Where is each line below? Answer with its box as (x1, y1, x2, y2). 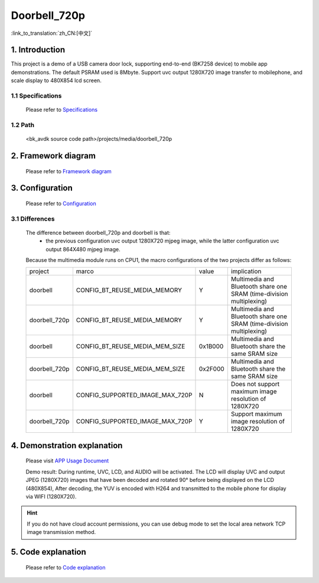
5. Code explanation (11, 547, 87, 557)
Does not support (230, 380, 280, 388)
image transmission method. (27, 529, 96, 536)
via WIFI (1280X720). (25, 493, 77, 500)
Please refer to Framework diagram (25, 167, 112, 174)
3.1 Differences (11, 215, 55, 223)
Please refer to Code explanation (25, 563, 106, 571)
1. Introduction (11, 45, 65, 55)
